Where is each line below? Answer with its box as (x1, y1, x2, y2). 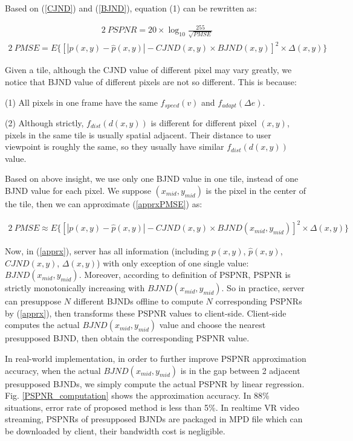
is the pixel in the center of (206, 184, 306, 196)
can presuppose (5, 295, 62, 307)
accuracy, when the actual (5, 364, 101, 376)
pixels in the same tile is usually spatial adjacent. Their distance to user (5, 128, 271, 141)
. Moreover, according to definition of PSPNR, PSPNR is (79, 268, 291, 281)
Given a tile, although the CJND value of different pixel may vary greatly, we (5, 63, 292, 76)
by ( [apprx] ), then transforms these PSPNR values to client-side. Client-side (5, 306, 287, 319)
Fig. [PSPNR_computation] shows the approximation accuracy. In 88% (5, 389, 270, 402)
